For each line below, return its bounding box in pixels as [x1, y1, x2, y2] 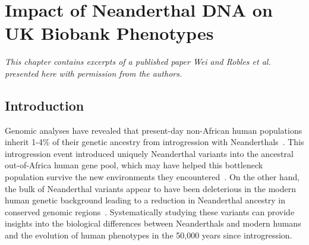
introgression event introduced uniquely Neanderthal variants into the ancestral [5, 147, 294, 159]
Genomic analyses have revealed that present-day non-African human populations [5, 124, 302, 136]
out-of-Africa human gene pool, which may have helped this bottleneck [5, 159, 263, 171]
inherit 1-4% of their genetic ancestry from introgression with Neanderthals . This [5, 136, 304, 148]
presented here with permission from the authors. [5, 67, 182, 79]
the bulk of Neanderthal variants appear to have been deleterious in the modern [5, 182, 296, 194]
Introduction [5, 96, 84, 114]
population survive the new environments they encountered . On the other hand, [5, 171, 300, 183]
